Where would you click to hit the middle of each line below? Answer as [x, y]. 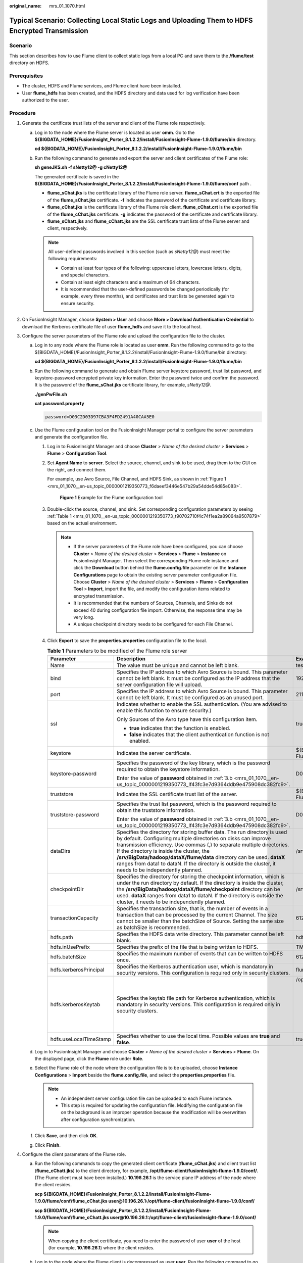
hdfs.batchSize [68, 956]
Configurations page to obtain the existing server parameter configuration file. [156, 575]
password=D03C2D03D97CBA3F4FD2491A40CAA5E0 [100, 417]
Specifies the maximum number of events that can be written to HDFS [200, 953]
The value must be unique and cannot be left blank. [178, 665]
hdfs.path [62, 937]
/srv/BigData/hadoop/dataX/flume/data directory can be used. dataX [201, 857]
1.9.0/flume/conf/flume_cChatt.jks [72, 1218]
